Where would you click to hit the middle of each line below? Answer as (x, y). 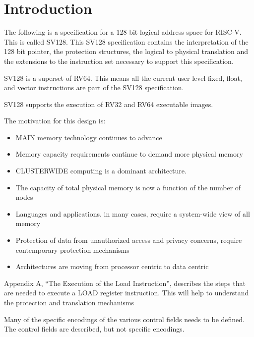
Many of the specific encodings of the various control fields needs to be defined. (125, 319)
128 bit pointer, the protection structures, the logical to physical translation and (126, 51)
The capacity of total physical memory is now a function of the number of (128, 187)
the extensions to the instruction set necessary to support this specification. (119, 61)
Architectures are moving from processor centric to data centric (112, 266)
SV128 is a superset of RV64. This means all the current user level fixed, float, (123, 78)
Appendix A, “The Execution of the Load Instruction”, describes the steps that (125, 283)
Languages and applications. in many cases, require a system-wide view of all (133, 213)
